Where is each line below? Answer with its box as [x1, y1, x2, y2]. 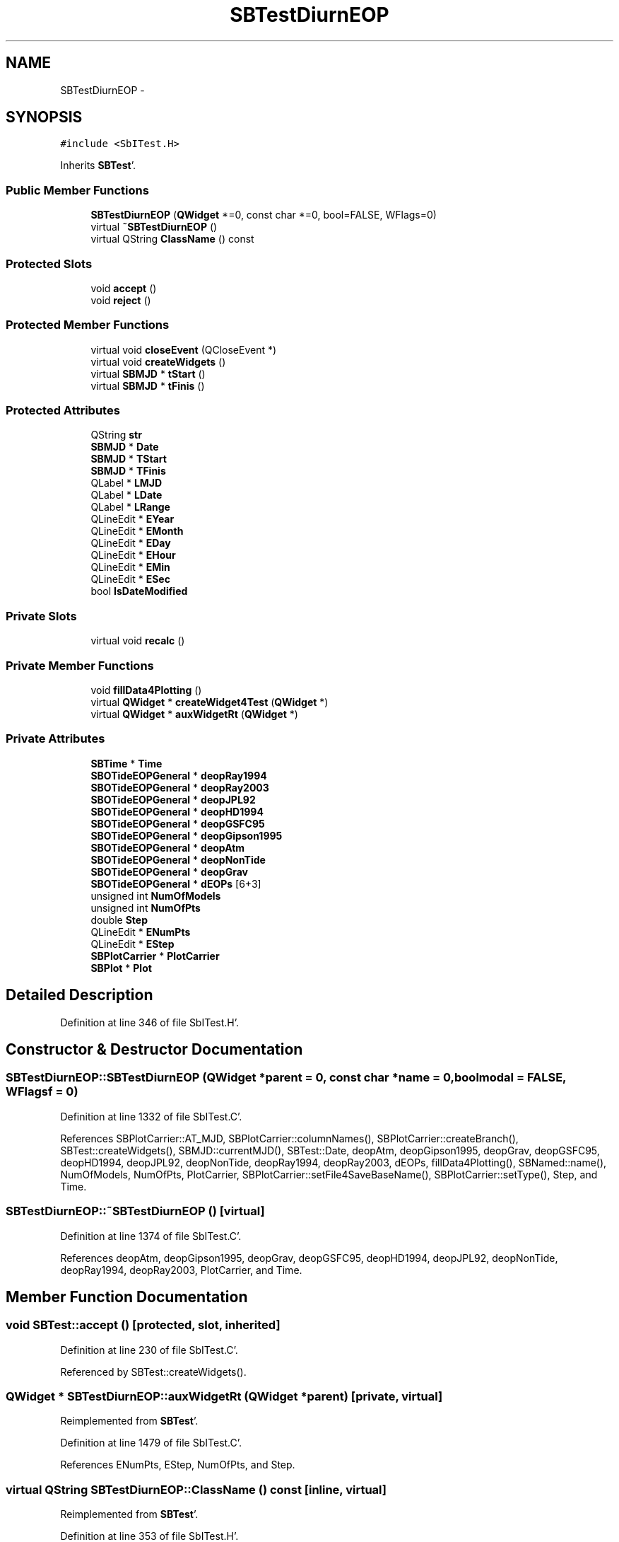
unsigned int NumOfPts [90, 901, 201, 914]
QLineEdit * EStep [90, 937, 175, 950]
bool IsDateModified [90, 585, 188, 598]
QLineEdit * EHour [90, 549, 176, 562]
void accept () [90, 282, 157, 294]
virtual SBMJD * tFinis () [90, 379, 205, 392]
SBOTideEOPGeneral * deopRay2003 [90, 781, 269, 794]
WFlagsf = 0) [6, 1084, 78, 1099]
